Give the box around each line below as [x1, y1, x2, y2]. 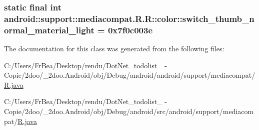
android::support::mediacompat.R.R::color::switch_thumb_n [4, 12, 254, 24]
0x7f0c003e [107, 23, 153, 36]
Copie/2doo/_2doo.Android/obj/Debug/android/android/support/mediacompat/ [4, 70, 255, 80]
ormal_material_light [4, 23, 94, 36]
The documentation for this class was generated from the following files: [4, 43, 224, 54]
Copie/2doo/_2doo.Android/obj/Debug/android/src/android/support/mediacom [4, 106, 254, 117]
